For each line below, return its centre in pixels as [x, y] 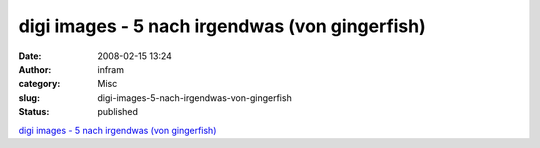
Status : [34, 112]
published [118, 112]
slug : [29, 97]
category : [39, 84]
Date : [30, 56]
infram [111, 69]
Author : [35, 69]
